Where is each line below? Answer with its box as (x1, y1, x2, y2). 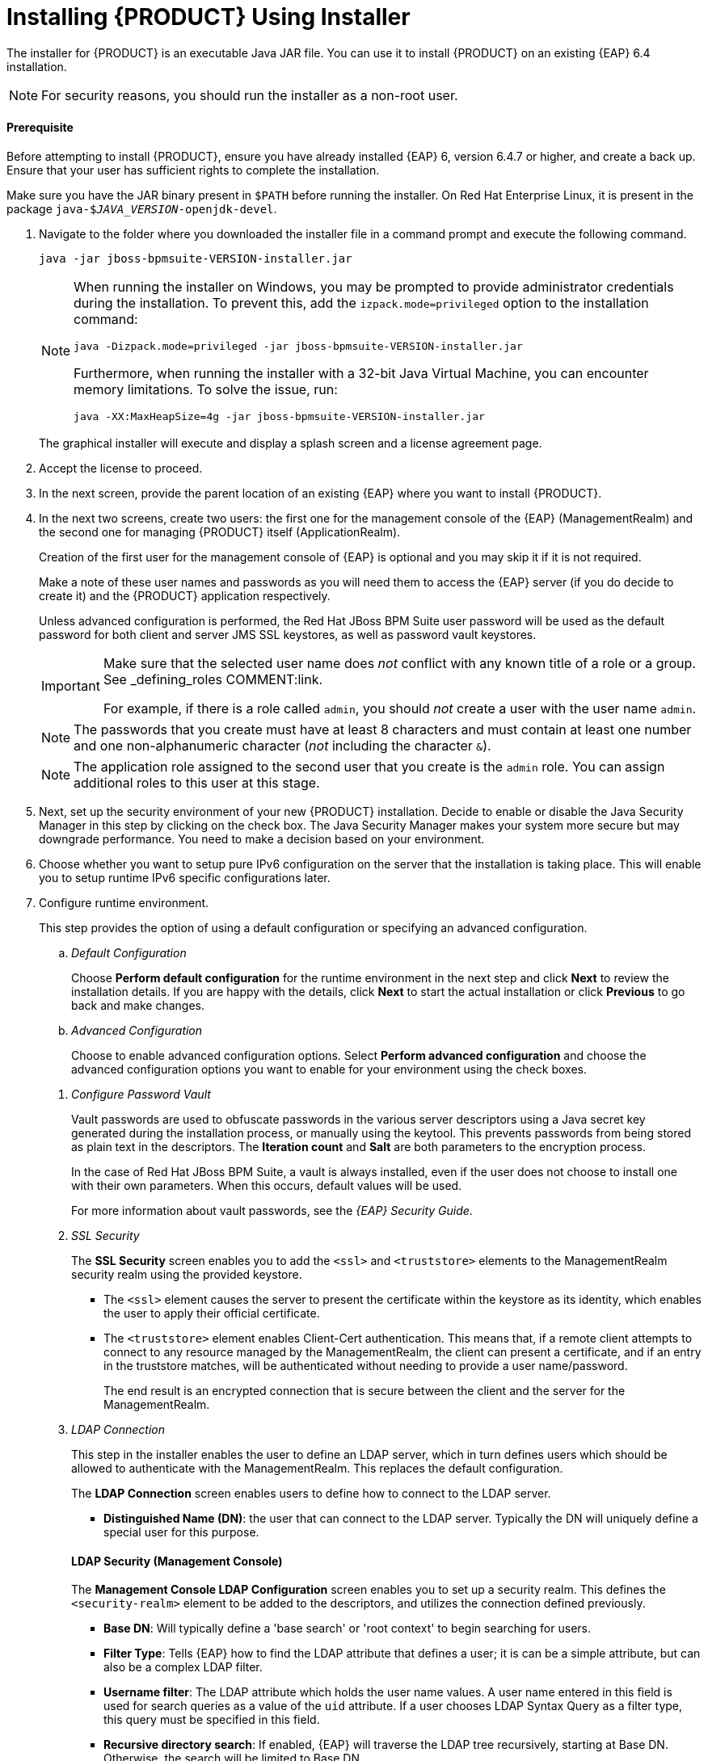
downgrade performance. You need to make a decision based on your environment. (39, 831, 485, 846)
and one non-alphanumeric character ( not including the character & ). (74, 737, 491, 754)
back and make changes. (71, 998, 205, 1012)
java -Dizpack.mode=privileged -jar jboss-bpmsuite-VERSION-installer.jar (74, 339, 523, 352)
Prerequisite (6, 120, 74, 135)
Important (41, 677, 100, 694)
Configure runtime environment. (39, 895, 209, 910)
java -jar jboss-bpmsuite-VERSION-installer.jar (39, 251, 352, 265)
